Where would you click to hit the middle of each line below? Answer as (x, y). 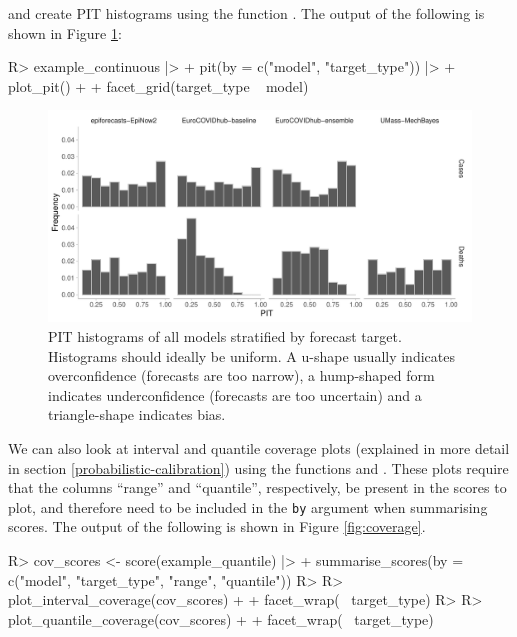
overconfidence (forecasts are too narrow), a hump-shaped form (241, 375)
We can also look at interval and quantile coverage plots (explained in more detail (259, 447)
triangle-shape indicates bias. (137, 414)
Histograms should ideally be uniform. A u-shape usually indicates (251, 355)
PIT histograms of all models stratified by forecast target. (225, 335)
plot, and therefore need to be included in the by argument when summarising (248, 506)
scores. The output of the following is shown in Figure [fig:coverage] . (217, 526)
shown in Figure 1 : (65, 32)
